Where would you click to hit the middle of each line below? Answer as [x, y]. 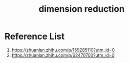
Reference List [34, 36]
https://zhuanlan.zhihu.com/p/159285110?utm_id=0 [63, 50]
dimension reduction [82, 9]
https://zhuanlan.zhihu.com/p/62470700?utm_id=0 [63, 55]
